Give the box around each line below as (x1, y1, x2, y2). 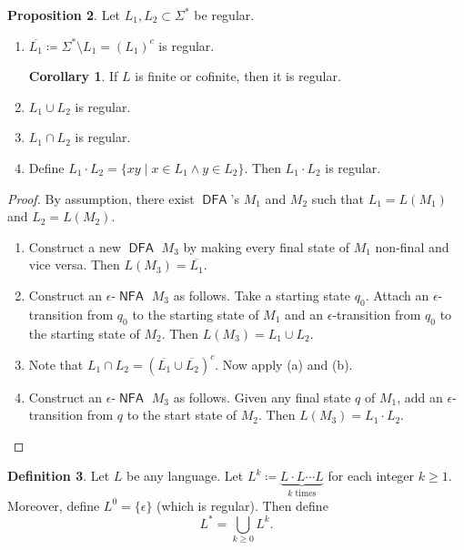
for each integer (328, 466, 415, 485)
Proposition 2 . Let (7, 5, 121, 24)
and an (285, 304, 324, 323)
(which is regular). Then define (156, 495, 328, 514)
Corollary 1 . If (28, 66, 118, 86)
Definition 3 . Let (7, 466, 110, 485)
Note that (28, 354, 84, 373)
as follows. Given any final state (173, 387, 351, 406)
